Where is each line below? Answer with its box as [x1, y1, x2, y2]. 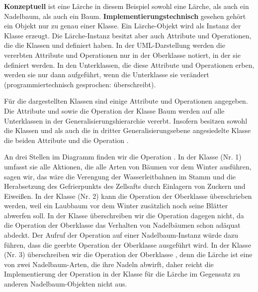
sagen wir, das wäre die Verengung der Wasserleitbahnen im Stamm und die [4, 171, 236, 181]
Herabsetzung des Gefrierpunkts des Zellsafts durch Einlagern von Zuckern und [4, 181, 246, 191]
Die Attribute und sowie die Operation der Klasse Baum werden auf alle [4, 105, 225, 116]
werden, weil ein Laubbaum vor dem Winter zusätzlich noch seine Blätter [4, 200, 228, 211]
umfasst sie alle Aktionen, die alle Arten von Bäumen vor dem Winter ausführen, [4, 161, 252, 171]
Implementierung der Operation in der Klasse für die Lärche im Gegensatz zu [4, 269, 240, 279]
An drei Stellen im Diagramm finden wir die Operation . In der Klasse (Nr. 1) [4, 151, 242, 162]
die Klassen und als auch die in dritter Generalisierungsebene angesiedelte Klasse [4, 125, 251, 136]
